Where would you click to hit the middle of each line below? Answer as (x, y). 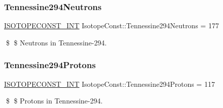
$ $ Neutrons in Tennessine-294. (56, 42)
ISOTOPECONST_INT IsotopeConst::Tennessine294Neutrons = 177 (111, 25)
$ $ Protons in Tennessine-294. (54, 101)
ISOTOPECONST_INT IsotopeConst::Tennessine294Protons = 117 (109, 84)
